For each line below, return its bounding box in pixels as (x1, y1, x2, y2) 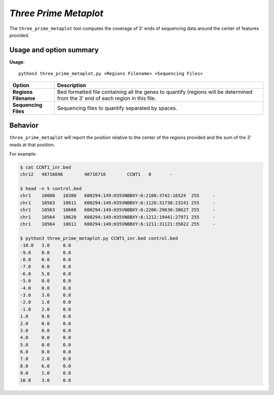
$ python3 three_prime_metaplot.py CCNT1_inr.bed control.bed (20, 235, 178, 241)
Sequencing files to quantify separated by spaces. (57, 104, 178, 112)
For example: (9, 151, 37, 157)
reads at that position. (9, 141, 55, 148)
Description (57, 82, 86, 89)
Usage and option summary (9, 46, 99, 54)
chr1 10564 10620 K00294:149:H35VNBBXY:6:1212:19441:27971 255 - (20, 214, 216, 220)
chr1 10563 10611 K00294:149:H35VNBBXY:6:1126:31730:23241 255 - (20, 200, 216, 205)
